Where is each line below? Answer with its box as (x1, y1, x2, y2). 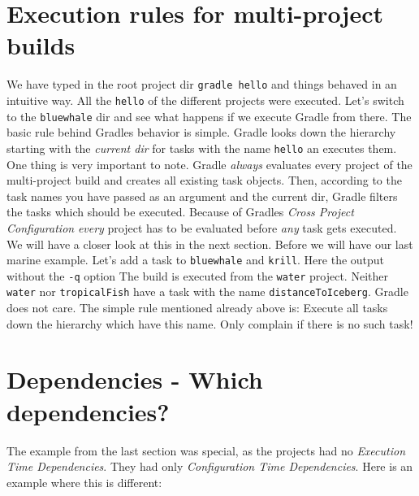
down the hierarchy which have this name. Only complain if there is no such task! (6, 315, 413, 332)
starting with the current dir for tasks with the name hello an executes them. (6, 139, 397, 156)
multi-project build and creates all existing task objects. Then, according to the (6, 172, 402, 189)
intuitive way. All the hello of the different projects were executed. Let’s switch (6, 91, 404, 108)
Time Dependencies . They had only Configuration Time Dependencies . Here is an (6, 458, 413, 475)
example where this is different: (6, 473, 162, 490)
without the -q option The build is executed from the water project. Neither (6, 267, 388, 284)
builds (6, 28, 76, 62)
